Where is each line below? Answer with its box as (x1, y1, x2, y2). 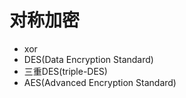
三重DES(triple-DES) (23, 65, 108, 77)
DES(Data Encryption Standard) (23, 53, 154, 65)
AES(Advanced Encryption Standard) (23, 76, 177, 88)
